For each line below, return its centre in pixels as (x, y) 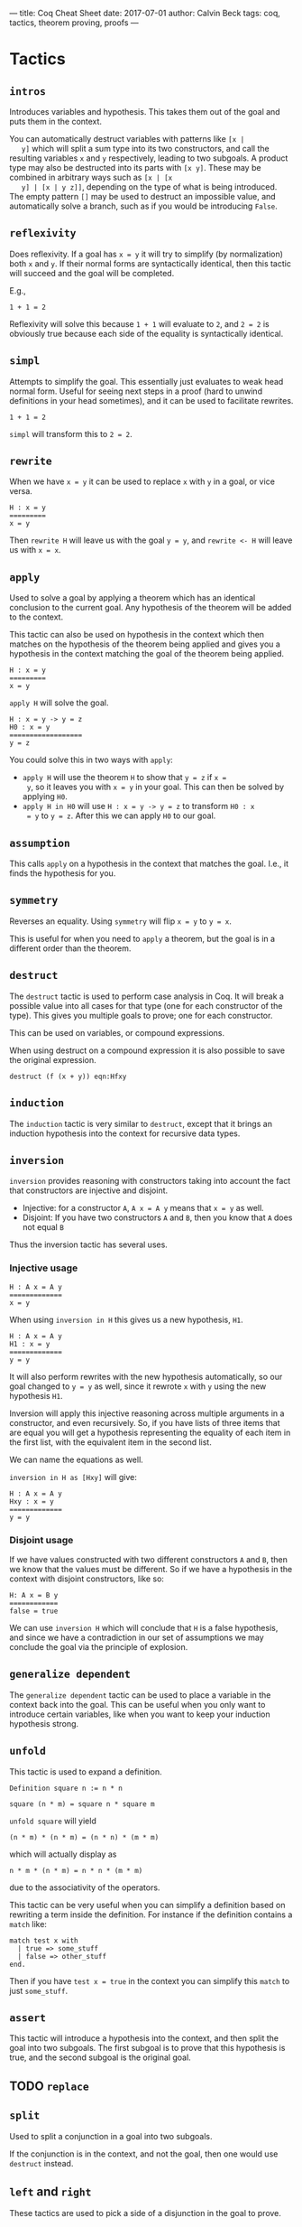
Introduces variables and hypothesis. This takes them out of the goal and (145, 112)
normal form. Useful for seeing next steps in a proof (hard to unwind (136, 391)
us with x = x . (35, 550)
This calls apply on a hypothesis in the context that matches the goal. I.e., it (149, 864)
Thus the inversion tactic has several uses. (89, 1244)
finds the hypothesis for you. (63, 873)
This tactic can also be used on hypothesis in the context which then (137, 635)
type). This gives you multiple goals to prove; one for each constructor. (141, 1015)
